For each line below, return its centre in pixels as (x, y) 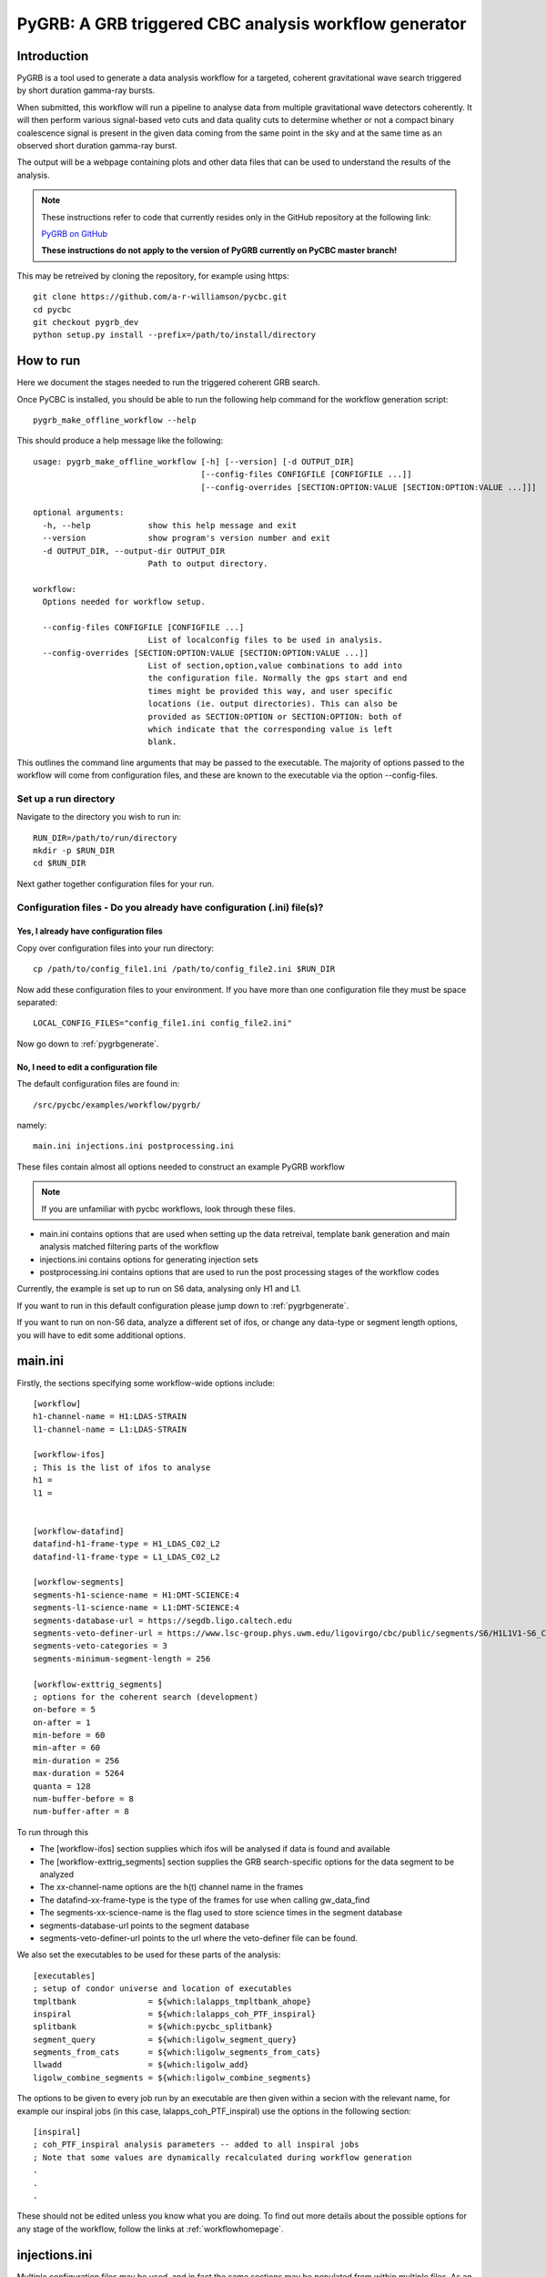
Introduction (53, 56)
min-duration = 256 (76, 1761)
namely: (32, 1125)
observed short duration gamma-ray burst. (97, 146)
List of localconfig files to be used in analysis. (266, 640)
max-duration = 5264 (79, 1773)
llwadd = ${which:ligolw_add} (141, 2065)
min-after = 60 (67, 1748)
